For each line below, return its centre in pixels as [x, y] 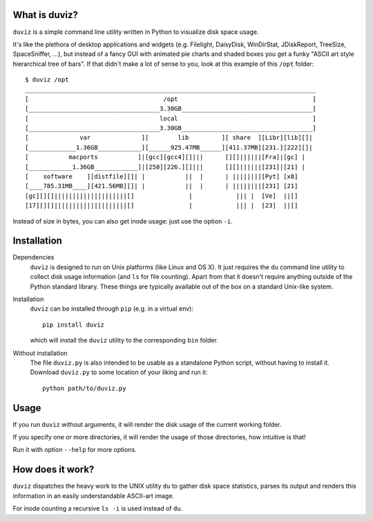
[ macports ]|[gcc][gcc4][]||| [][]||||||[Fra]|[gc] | [165, 157]
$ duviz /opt [47, 80]
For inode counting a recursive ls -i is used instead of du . [98, 509]
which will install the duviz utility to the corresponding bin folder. [124, 340]
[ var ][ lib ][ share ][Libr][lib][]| [169, 138]
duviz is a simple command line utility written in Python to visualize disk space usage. [136, 32]
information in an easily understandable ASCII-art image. [94, 495]
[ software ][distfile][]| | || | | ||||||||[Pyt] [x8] [162, 176]
